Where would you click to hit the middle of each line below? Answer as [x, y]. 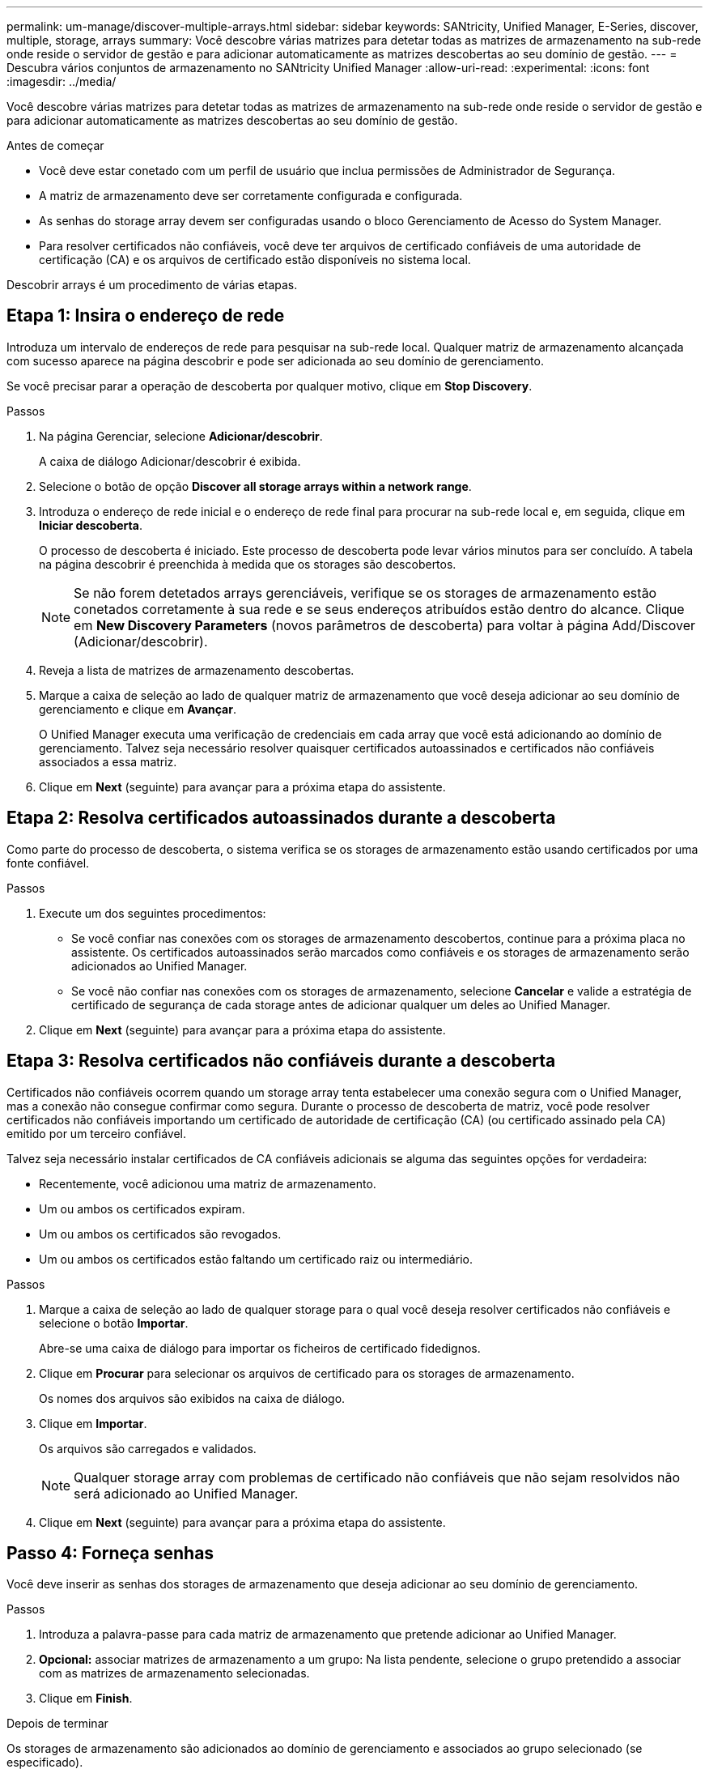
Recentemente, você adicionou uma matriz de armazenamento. [208, 1183]
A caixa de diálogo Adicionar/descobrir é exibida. [170, 461]
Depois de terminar [57, 1724]
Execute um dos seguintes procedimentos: [153, 913]
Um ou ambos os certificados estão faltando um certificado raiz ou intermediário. [256, 1259]
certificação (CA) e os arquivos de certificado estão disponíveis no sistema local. [255, 260]
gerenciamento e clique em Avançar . [138, 709]
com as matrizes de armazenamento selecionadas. [174, 1673]
